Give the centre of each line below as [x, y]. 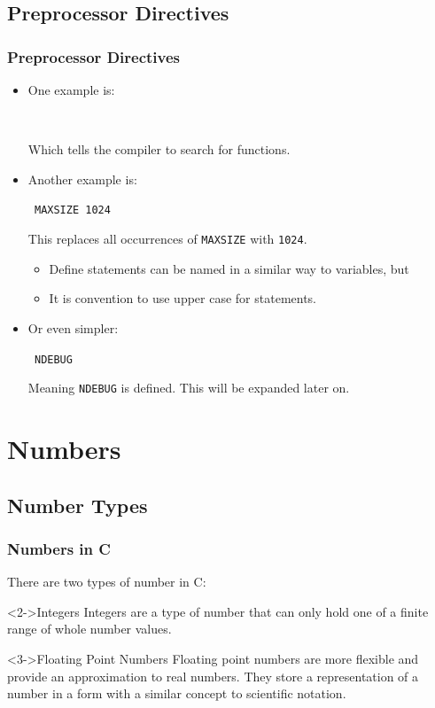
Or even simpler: [73, 327]
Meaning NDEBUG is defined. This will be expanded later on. [189, 388]
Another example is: [82, 179]
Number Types [78, 505]
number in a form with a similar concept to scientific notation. [177, 693]
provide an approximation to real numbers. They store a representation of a [213, 676]
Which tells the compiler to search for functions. [159, 149]
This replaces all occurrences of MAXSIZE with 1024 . [167, 239]
